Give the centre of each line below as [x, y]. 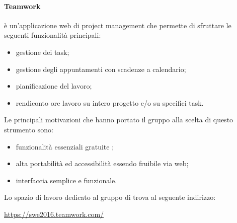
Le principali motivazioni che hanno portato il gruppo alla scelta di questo [119, 120]
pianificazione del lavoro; [54, 86]
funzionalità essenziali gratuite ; [65, 146]
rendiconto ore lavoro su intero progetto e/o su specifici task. [110, 102]
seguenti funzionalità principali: [53, 35]
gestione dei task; [43, 52]
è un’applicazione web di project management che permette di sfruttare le [118, 25]
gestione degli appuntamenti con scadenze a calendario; [101, 69]
